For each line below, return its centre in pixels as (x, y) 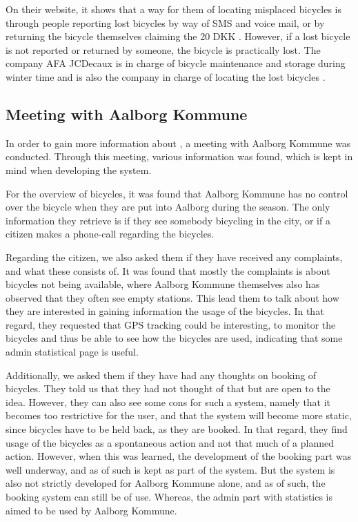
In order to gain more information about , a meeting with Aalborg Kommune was (178, 143)
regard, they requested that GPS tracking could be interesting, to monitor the (171, 324)
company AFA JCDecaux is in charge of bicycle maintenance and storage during (176, 63)
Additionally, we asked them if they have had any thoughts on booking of (161, 375)
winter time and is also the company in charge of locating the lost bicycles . (166, 76)
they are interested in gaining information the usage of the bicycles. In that (165, 311)
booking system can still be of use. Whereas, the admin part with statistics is (169, 497)
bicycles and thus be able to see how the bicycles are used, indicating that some (174, 338)
